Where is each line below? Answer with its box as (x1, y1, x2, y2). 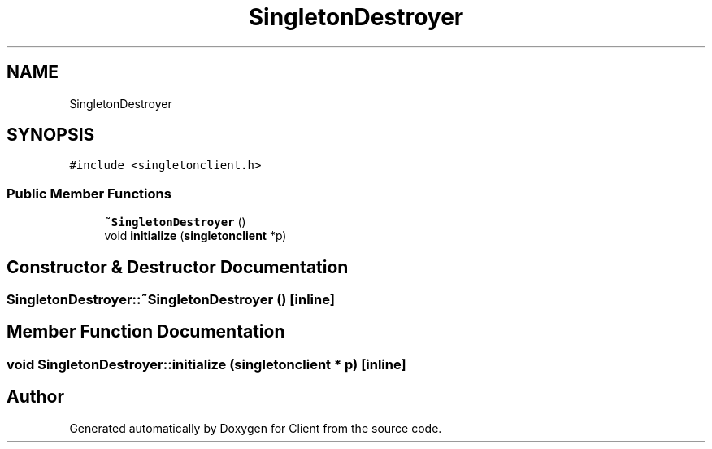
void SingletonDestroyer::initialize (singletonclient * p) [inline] (7, 355, 406, 373)
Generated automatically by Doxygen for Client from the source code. (69, 421, 442, 435)
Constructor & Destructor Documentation (7, 256, 349, 277)
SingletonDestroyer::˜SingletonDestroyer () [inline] (7, 291, 335, 308)
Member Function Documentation (7, 321, 285, 342)
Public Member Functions (7, 185, 171, 202)
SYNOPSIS (7, 124, 95, 146)
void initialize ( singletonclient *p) (104, 229, 287, 243)
